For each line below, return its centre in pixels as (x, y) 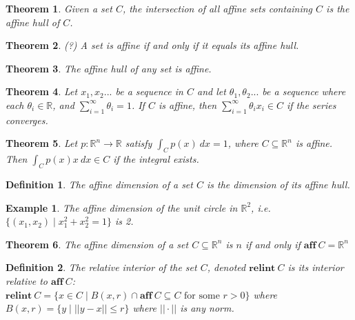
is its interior (316, 267)
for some (202, 296)
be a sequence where (304, 91)
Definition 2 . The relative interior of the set (101, 267)
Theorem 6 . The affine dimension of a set (97, 244)
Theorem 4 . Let (42, 91)
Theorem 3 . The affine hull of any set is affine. (109, 68)
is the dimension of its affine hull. (278, 184)
